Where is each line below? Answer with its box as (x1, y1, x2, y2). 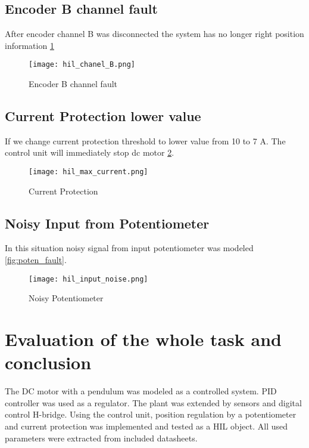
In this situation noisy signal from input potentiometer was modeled (5, 242, 254, 254)
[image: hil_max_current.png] (29, 168, 148, 177)
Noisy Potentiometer (29, 292, 104, 304)
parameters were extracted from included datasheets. (5, 431, 198, 444)
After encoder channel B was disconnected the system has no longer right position (5, 27, 304, 40)
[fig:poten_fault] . (5, 254, 67, 266)
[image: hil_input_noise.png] (29, 274, 148, 283)
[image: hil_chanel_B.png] (29, 60, 135, 69)
